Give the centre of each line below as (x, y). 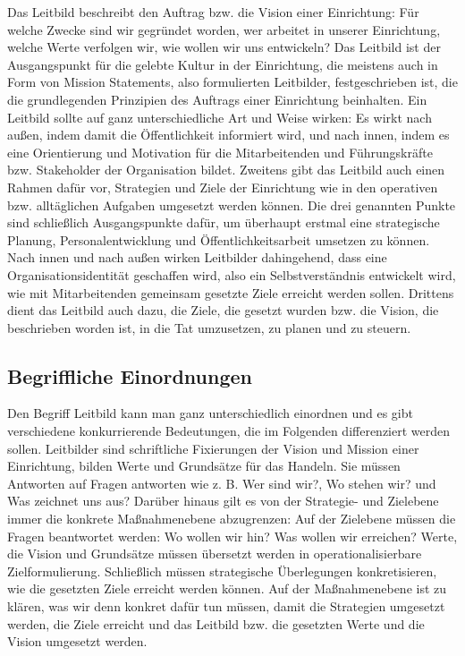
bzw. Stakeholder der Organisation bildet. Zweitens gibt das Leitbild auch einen (226, 170)
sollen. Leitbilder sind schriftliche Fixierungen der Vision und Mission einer (213, 448)
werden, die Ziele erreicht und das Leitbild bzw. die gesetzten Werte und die (216, 623)
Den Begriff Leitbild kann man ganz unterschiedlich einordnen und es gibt (210, 413)
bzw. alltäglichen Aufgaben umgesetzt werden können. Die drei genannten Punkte (232, 204)
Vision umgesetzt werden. (77, 641)
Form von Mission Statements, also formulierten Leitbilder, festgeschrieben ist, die (232, 82)
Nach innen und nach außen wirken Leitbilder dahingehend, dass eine (197, 257)
